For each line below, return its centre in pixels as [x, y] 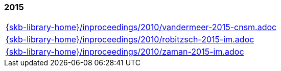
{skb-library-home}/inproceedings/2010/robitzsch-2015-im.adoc [130, 40]
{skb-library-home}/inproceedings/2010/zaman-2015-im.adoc [125, 52]
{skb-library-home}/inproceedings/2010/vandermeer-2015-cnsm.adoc [141, 27]
